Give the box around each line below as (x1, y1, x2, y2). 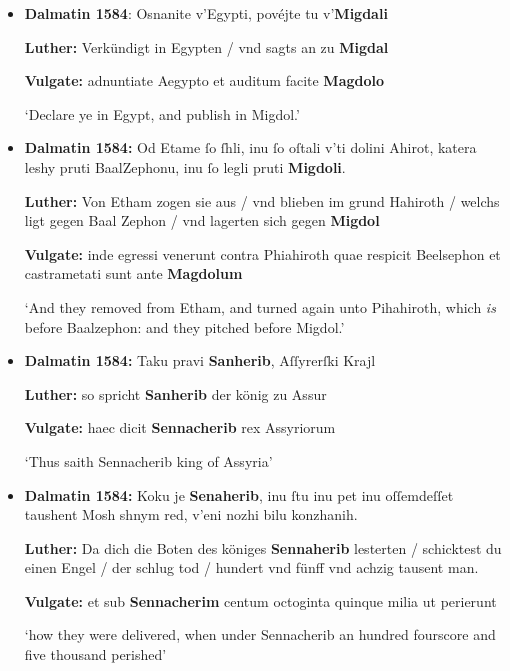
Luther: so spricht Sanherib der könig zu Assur (24, 383, 327, 404)
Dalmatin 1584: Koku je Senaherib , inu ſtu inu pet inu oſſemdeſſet (24, 484, 454, 505)
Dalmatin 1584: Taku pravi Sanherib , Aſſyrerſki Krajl (24, 350, 376, 371)
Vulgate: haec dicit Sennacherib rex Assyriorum (24, 417, 336, 438)
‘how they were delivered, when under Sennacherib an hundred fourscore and (24, 624, 496, 645)
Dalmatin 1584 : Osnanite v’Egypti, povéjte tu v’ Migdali (24, 3, 388, 23)
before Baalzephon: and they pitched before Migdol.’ (24, 316, 345, 337)
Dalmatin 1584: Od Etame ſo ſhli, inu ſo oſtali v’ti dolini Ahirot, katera (24, 137, 477, 158)
